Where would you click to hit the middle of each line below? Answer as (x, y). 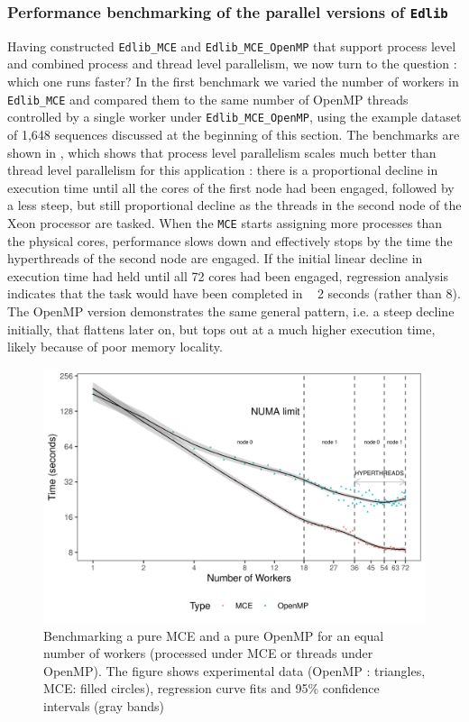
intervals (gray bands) (104, 706)
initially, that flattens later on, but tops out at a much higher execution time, (221, 329)
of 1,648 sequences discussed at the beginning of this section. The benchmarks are (234, 134)
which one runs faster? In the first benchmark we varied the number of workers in (233, 82)
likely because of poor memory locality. (115, 347)
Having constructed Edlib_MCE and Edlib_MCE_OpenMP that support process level (232, 46)
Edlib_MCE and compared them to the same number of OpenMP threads (208, 99)
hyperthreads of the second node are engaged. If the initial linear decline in (215, 258)
